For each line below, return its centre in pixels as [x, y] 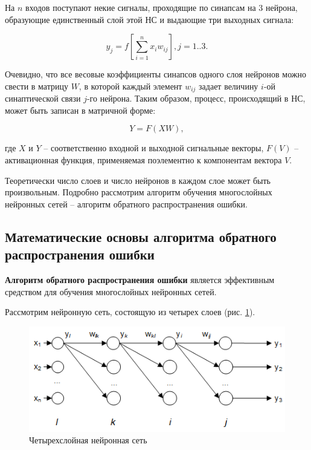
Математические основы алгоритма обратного [141, 236]
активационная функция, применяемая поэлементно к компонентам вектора [143, 160]
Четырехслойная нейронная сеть [88, 440]
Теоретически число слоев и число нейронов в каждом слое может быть [138, 180]
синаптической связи [43, 98]
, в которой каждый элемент [130, 86]
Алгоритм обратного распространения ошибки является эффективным [140, 279]
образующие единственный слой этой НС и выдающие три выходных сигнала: [149, 19]
